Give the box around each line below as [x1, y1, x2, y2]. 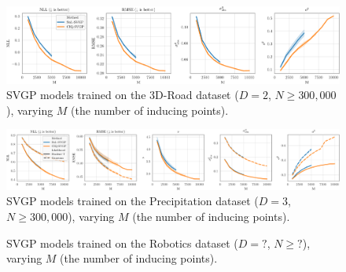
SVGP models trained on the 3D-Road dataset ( [6, 86, 239, 103]
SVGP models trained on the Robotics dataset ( [6, 234, 238, 251]
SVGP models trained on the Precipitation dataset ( [6, 193, 259, 209]
